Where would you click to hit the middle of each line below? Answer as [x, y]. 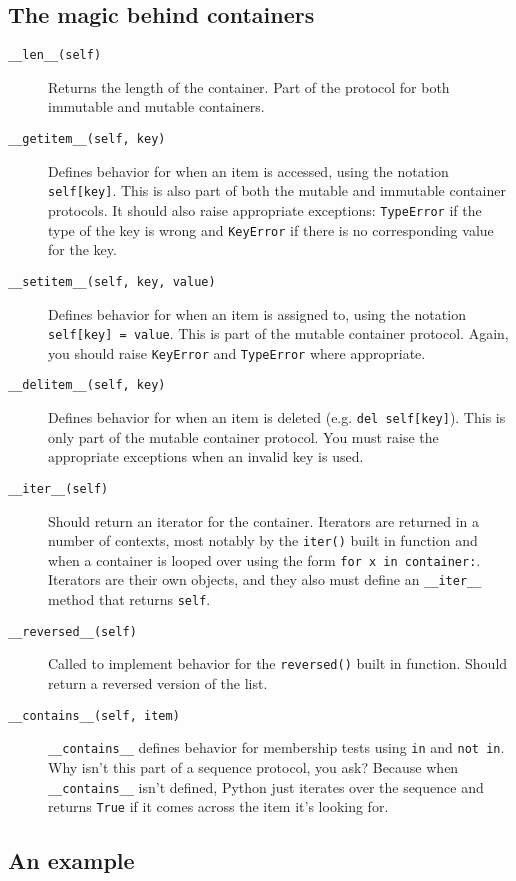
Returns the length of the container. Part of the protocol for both [249, 86]
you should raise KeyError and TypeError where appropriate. [237, 352]
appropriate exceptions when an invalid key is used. [206, 456]
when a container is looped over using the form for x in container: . [264, 559]
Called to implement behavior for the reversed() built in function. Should [278, 663]
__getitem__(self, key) [87, 139]
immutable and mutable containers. [156, 106]
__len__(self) [55, 55]
